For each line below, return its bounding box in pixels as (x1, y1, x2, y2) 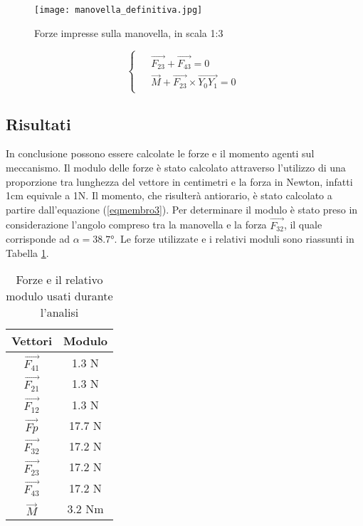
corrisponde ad (6, 231, 70, 246)
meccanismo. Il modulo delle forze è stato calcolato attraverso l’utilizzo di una (6, 159, 346, 174)
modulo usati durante (6, 288, 113, 305)
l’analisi (40, 304, 79, 321)
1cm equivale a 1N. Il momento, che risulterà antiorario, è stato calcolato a (6, 188, 332, 203)
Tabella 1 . (6, 245, 49, 260)
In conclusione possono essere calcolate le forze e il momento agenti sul (6, 146, 315, 161)
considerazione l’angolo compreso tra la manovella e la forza (6, 217, 267, 232)
